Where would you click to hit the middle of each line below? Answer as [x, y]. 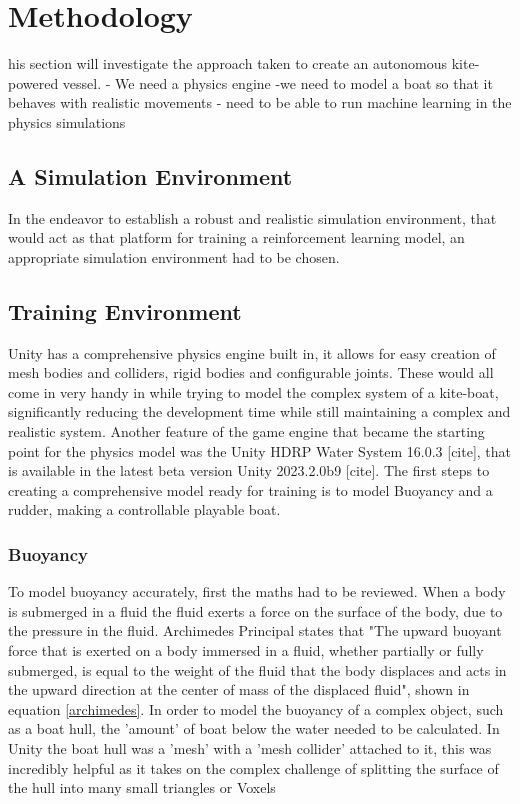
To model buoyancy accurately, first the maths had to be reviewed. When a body [257, 591]
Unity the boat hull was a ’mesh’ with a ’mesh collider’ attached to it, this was [250, 748]
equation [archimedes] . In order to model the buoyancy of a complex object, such [256, 708]
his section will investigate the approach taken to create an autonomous [228, 63]
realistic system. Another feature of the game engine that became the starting [246, 431]
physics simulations [67, 121]
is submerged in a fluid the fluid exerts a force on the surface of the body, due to [255, 610]
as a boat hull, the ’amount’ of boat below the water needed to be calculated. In [254, 728]
